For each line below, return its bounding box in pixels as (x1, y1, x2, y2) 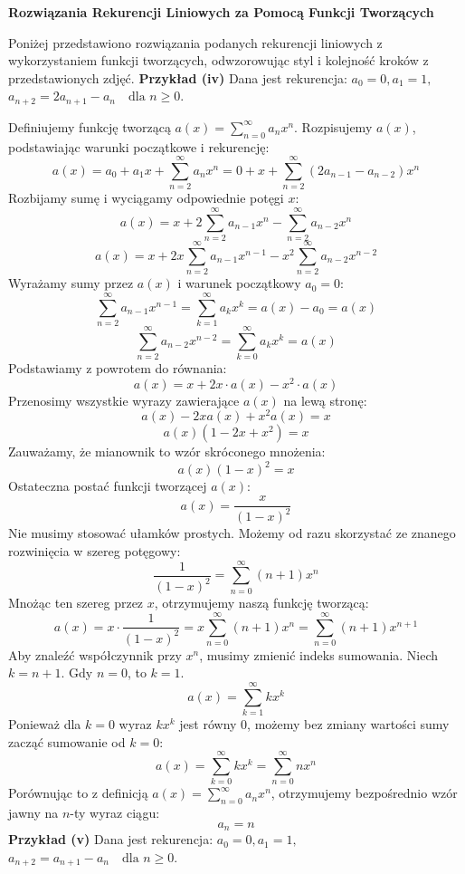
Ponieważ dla (8, 715, 81, 734)
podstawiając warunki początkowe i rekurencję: (8, 137, 270, 156)
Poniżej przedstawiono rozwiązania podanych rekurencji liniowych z (8, 33, 383, 52)
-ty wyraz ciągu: (70, 803, 160, 822)
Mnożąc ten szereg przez (8, 593, 144, 612)
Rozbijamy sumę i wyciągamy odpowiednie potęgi (8, 188, 284, 207)
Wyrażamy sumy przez (8, 274, 134, 293)
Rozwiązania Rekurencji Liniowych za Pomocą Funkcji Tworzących (8, 3, 434, 21)
